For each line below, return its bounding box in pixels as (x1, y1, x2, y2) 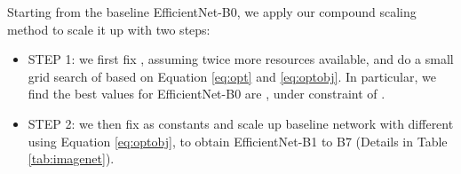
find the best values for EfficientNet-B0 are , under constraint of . (28, 84, 385, 103)
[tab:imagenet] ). (28, 149, 115, 168)
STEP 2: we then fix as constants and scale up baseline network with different (28, 114, 454, 132)
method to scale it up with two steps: (7, 20, 211, 38)
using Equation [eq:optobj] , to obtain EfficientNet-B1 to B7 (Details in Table (28, 131, 448, 150)
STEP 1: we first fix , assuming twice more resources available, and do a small (28, 50, 454, 68)
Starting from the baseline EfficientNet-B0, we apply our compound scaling (7, 3, 417, 20)
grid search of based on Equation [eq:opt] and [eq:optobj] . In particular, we (28, 67, 436, 85)
